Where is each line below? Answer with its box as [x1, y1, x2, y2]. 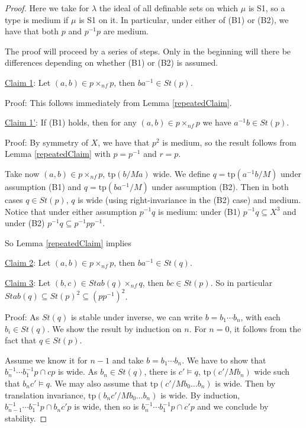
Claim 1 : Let [5, 76, 51, 88]
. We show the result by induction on [47, 322, 182, 334]
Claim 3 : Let [5, 276, 51, 288]
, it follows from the [229, 322, 301, 334]
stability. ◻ [5, 411, 47, 424]
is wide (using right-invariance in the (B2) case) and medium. [78, 193, 301, 205]
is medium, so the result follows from [162, 136, 297, 148]
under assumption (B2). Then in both [152, 180, 289, 192]
